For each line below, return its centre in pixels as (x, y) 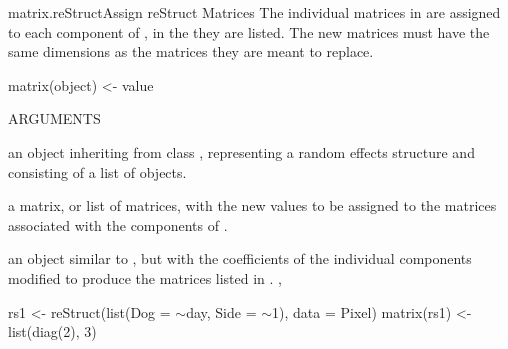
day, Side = (221, 311)
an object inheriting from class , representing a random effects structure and (241, 151)
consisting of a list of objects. (97, 171)
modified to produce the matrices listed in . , (145, 277)
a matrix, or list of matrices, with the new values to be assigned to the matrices (252, 205)
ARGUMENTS (54, 118)
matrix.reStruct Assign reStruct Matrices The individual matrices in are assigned (254, 12)
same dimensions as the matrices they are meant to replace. (191, 51)
